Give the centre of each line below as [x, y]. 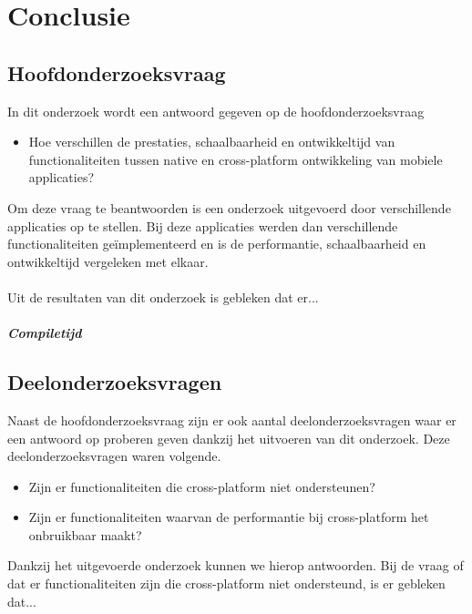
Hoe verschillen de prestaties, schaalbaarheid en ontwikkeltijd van [212, 142]
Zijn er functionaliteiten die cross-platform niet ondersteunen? [202, 486]
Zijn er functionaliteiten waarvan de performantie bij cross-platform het [229, 517]
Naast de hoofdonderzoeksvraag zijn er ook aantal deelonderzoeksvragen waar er [232, 420]
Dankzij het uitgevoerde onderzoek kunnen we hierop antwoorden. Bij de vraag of [236, 565]
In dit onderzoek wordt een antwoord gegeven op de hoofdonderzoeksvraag [216, 111]
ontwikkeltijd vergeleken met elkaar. [108, 261]
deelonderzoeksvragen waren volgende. [114, 456]
